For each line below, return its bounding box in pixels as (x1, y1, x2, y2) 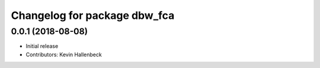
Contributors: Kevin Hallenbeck (25, 51, 102, 58)
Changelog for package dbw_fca (11, 9, 175, 22)
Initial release (25, 43, 59, 50)
